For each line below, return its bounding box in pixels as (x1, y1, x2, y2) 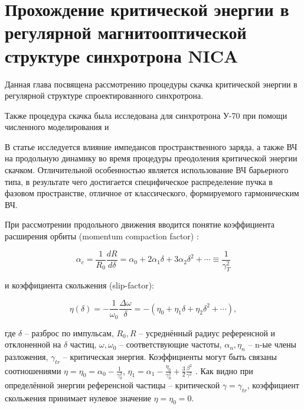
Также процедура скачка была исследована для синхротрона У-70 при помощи (5, 109, 287, 121)
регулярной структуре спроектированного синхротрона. (5, 89, 204, 102)
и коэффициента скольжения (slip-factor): (5, 279, 154, 291)
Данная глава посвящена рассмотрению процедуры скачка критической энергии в (5, 77, 298, 90)
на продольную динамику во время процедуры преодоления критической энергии (5, 152, 298, 164)
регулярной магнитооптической (5, 20, 247, 44)
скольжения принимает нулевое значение (5, 391, 151, 404)
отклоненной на (5, 338, 61, 350)
